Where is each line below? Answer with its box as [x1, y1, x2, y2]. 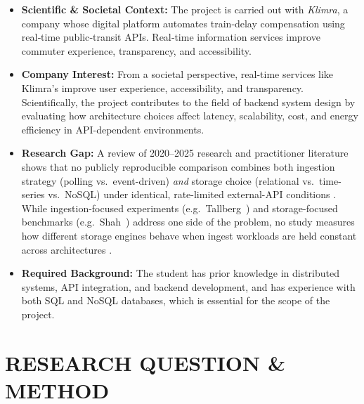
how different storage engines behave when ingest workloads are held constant [21, 228, 357, 242]
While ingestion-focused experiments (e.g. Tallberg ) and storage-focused [21, 200, 338, 215]
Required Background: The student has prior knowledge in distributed [21, 266, 340, 280]
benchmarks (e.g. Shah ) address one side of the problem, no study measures [21, 214, 355, 229]
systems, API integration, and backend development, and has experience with [21, 279, 356, 294]
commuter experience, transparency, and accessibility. [21, 43, 252, 58]
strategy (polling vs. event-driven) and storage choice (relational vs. [21, 173, 315, 188]
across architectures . [21, 242, 112, 256]
